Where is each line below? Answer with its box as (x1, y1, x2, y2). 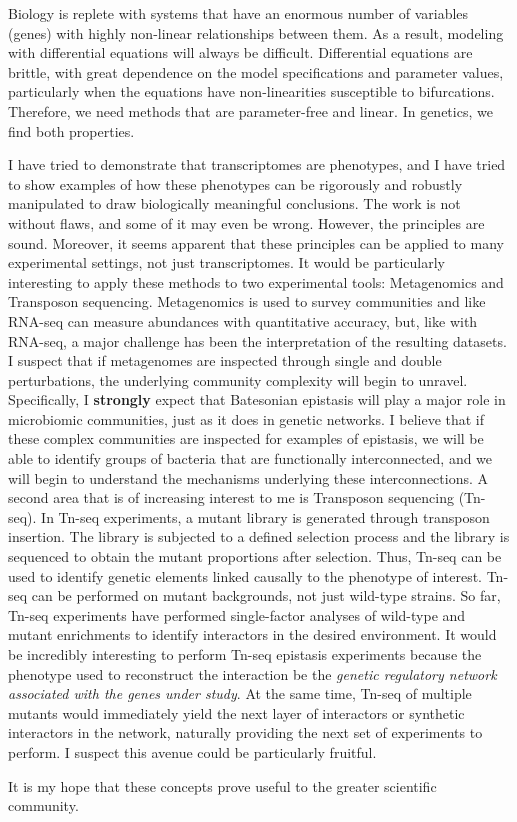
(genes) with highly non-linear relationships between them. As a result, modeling (8, 22, 504, 43)
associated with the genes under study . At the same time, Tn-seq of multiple (8, 683, 472, 704)
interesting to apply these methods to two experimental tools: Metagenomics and (8, 271, 504, 292)
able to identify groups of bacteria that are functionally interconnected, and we (8, 448, 493, 469)
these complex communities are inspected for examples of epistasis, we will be (8, 428, 484, 449)
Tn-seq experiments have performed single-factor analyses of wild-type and (8, 604, 466, 625)
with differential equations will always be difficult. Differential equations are (8, 42, 473, 63)
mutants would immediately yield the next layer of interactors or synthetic (8, 702, 465, 723)
